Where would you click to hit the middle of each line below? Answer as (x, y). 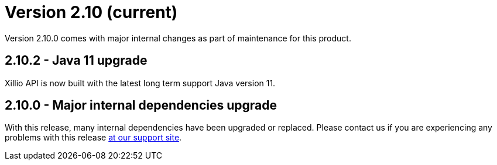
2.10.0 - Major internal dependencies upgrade (141, 106)
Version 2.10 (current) (91, 12)
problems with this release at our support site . (93, 138)
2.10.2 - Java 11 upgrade (76, 61)
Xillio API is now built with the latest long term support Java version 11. (140, 83)
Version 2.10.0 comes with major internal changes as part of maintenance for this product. (178, 38)
